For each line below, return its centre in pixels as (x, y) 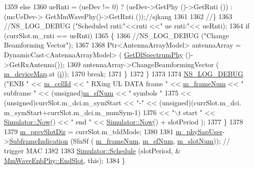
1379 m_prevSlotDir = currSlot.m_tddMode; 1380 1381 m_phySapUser (113, 131)
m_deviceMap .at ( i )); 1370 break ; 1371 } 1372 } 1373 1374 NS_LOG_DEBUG (124, 74)
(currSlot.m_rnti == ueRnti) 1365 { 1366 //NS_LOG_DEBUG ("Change (116, 35)
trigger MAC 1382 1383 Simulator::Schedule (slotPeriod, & (92, 150)
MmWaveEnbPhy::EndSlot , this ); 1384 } (65, 160)
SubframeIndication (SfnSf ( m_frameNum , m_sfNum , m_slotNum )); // (119, 141)
